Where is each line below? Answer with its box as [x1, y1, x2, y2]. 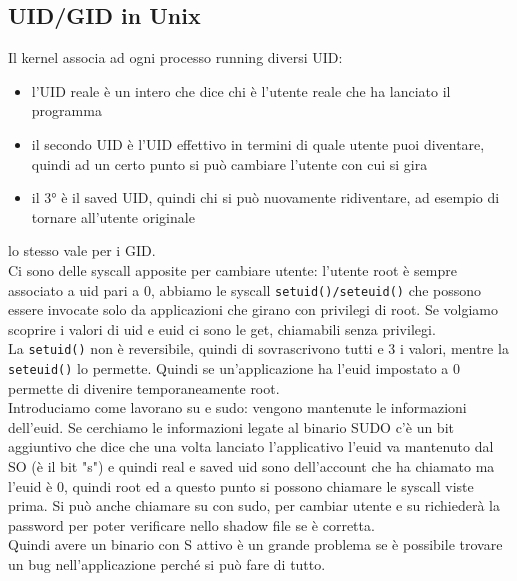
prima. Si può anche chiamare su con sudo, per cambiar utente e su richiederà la [8, 495, 500, 516]
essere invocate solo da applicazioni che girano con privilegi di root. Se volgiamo [8, 299, 498, 320]
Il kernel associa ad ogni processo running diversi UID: [8, 47, 343, 68]
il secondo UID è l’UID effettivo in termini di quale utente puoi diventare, [31, 133, 485, 154]
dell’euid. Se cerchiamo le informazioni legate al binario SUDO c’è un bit [8, 416, 454, 437]
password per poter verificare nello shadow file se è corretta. [8, 514, 375, 535]
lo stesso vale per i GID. [8, 240, 156, 261]
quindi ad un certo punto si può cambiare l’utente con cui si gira [31, 153, 428, 174]
